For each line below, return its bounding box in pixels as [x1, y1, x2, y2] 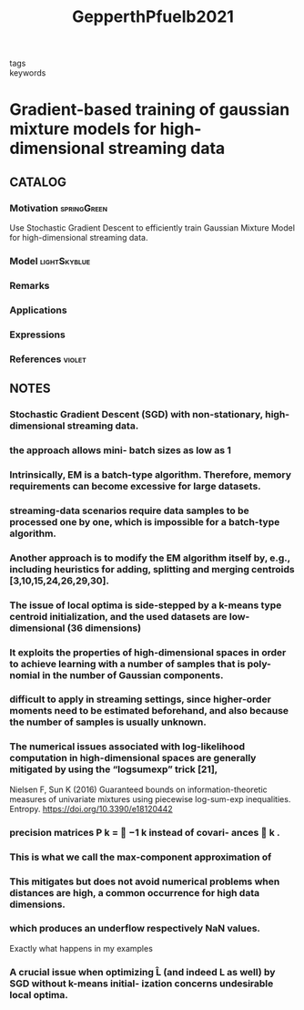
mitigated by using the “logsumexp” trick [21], [9, 763, 218, 776]
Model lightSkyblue [9, 254, 91, 267]
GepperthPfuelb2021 [71, 6, 235, 27]
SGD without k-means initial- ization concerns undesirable [9, 977, 274, 990]
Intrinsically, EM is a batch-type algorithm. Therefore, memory [9, 468, 292, 480]
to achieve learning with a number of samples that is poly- [9, 657, 271, 670]
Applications [9, 304, 67, 316]
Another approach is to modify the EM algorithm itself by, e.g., [9, 551, 291, 564]
